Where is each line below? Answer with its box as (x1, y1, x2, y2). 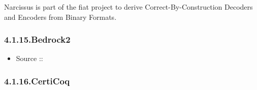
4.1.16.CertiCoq (4, 74, 70, 87)
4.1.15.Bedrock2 (4, 33, 71, 46)
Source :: (16, 53, 43, 64)
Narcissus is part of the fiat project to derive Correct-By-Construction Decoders (4, 2, 253, 12)
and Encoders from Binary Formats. (4, 11, 117, 22)
